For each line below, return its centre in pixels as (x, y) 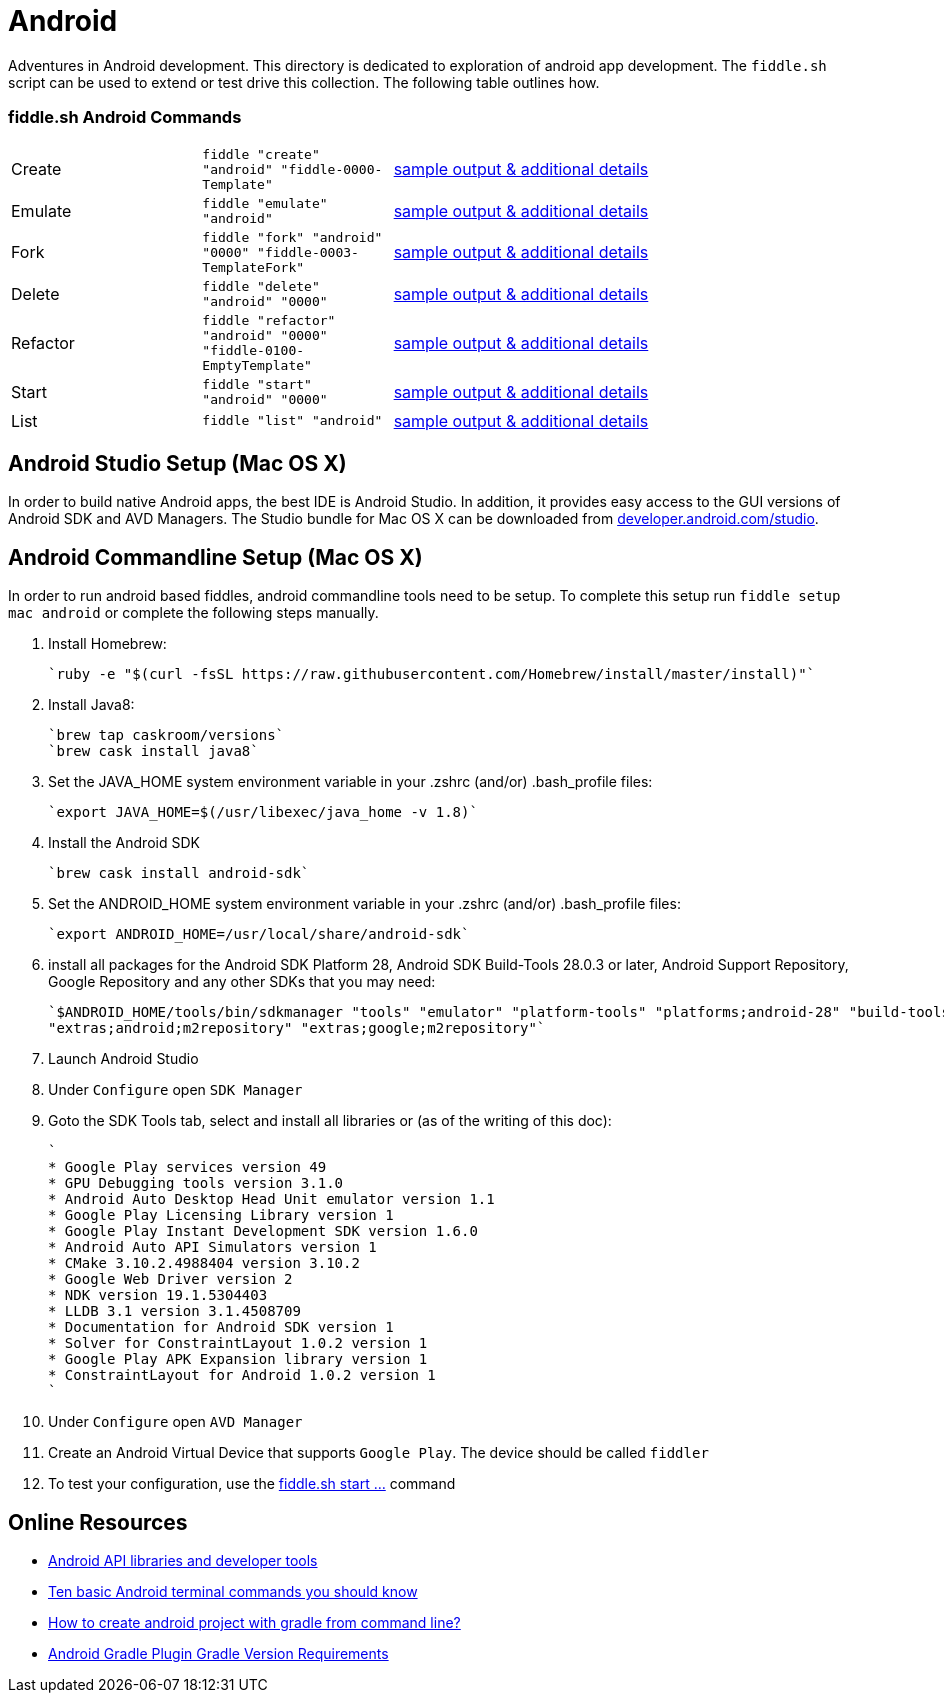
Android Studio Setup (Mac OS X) (177, 463)
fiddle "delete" (261, 286)
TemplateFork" (253, 267)
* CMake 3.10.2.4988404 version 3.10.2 (204, 1263)
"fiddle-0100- (253, 350)
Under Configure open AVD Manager (175, 1422)
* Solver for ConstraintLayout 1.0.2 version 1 (238, 1343)
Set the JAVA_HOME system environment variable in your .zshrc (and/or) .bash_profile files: (350, 782)
